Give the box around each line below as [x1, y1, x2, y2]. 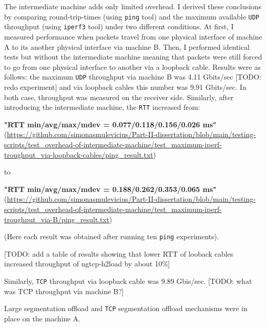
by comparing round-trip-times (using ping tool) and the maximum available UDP [4, 11, 260, 22]
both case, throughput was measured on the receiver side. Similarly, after [4, 91, 234, 102]
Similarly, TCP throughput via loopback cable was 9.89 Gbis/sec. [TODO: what [4, 275, 252, 286]
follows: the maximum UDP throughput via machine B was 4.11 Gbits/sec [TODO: [4, 71, 261, 82]
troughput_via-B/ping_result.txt [4, 214, 110, 224]
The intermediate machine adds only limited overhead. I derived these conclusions [4, 1, 261, 11]
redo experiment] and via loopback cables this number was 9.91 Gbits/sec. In [4, 81, 247, 92]
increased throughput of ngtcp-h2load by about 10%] [4, 258, 170, 269]
